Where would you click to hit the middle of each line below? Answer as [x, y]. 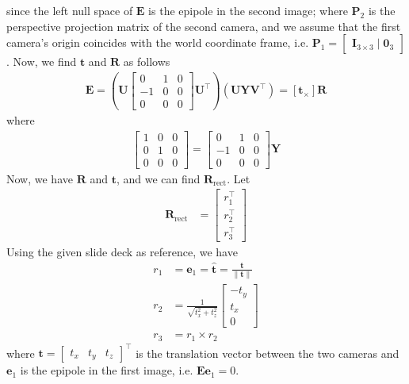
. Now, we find [42, 61]
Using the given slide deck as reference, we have [122, 252]
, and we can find [158, 178]
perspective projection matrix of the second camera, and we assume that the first [204, 26]
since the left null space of [70, 10]
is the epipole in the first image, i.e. [107, 370]
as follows [147, 61]
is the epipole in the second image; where [248, 10]
